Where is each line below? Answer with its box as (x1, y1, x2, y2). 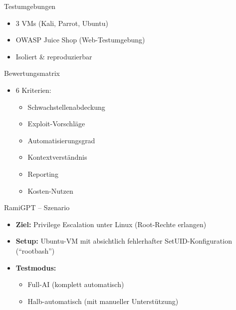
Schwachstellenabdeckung (27, 101, 105, 112)
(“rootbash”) (15, 245, 55, 256)
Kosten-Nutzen (27, 185, 73, 196)
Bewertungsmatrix (4, 68, 60, 78)
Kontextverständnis (27, 152, 87, 162)
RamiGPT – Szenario (4, 202, 70, 213)
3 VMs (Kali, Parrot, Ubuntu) (15, 17, 108, 28)
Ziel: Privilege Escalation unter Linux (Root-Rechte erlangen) (15, 219, 207, 229)
